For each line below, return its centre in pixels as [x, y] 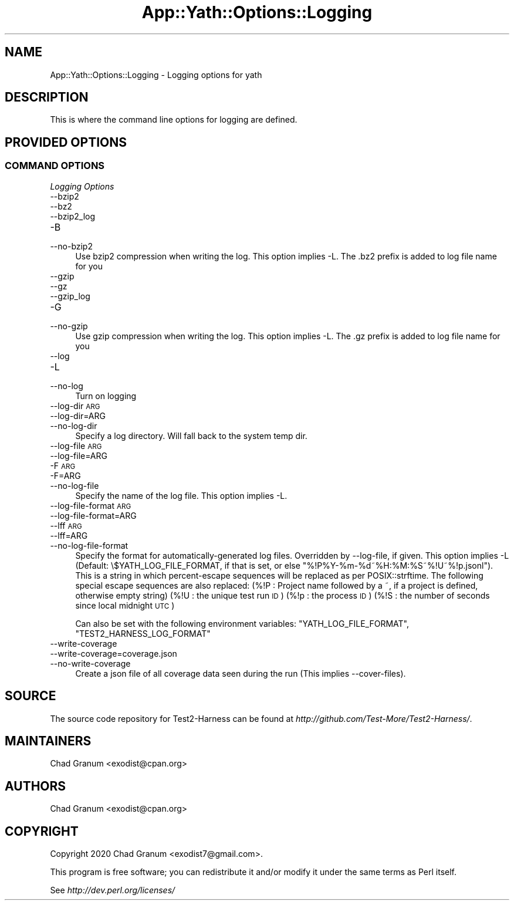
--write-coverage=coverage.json [114, 653]
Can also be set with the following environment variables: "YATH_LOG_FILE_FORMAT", [242, 623]
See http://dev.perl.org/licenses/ [113, 890]
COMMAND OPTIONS [55, 166]
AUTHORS [35, 786]
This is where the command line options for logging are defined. [174, 120]
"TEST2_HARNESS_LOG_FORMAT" [143, 633]
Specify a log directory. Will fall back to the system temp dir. [191, 435]
